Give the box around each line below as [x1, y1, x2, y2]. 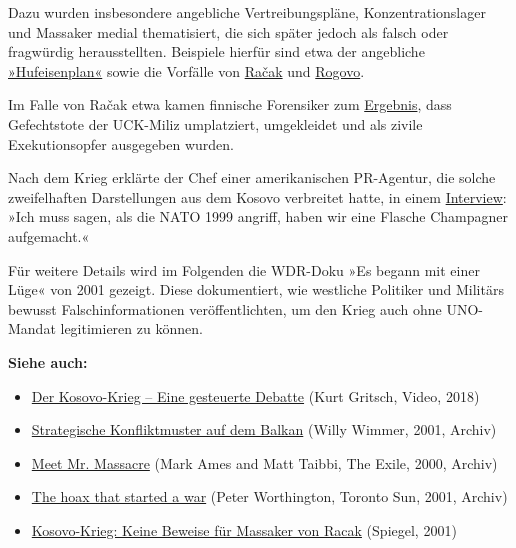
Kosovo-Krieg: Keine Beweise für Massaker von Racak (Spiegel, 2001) [31, 519, 457, 540]
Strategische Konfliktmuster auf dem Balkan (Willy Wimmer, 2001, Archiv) [31, 419, 497, 440]
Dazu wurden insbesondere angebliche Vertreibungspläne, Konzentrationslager [8, 2, 486, 22]
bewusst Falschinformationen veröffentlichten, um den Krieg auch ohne [8, 298, 442, 319]
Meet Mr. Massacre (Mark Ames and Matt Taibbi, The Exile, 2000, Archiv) [31, 452, 498, 473]
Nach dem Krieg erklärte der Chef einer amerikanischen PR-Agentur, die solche [8, 167, 496, 188]
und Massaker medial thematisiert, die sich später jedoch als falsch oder [8, 21, 449, 42]
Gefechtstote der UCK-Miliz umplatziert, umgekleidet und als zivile [8, 113, 423, 134]
